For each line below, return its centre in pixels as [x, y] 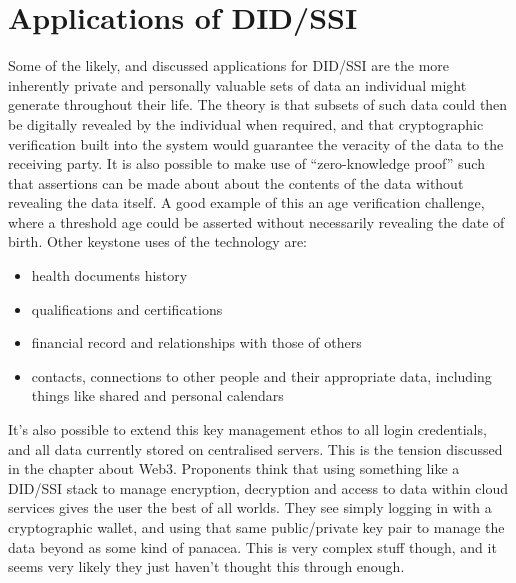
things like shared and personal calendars [157, 395]
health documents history [109, 275]
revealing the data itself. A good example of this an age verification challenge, [246, 202]
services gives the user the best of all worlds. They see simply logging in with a [250, 507]
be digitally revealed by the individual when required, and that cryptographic [246, 123]
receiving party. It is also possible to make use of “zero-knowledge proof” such [246, 163]
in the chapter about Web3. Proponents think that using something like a [234, 468]
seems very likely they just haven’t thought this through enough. [206, 566]
